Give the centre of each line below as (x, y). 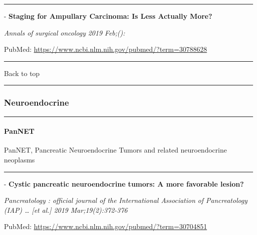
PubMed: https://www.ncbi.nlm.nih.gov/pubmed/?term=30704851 (106, 226)
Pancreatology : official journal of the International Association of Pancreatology (126, 200)
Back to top (22, 73)
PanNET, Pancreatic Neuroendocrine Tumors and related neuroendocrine (115, 150)
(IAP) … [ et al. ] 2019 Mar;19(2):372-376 (66, 210)
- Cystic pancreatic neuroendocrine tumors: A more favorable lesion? (124, 183)
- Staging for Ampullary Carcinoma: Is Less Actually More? (108, 16)
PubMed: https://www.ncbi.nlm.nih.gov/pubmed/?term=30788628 (106, 49)
